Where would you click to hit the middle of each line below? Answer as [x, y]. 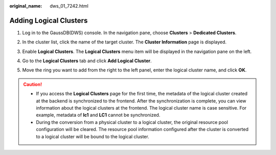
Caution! [33, 84]
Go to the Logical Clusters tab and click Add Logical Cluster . [87, 61]
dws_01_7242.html [69, 6]
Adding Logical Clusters [49, 20]
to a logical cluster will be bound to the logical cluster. [93, 136]
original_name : [26, 6]
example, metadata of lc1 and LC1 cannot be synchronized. [98, 115]
